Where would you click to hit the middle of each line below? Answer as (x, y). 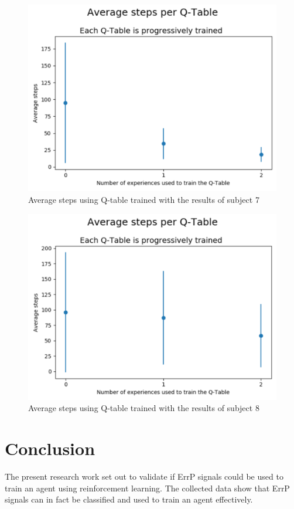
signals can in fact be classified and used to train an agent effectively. (129, 499)
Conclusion (50, 448)
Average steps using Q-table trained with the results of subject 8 (144, 408)
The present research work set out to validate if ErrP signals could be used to (144, 476)
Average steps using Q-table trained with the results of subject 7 (144, 199)
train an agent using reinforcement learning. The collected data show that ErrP (147, 488)
